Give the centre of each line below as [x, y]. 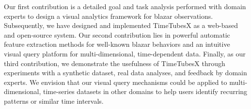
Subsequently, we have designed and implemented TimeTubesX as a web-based [121, 25]
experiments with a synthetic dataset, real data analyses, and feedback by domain [125, 73]
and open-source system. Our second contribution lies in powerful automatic [117, 34]
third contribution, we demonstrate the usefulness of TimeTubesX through [115, 63]
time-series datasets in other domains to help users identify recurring [145, 91]
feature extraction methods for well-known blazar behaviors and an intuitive [117, 44]
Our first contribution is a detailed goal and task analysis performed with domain [125, 6]
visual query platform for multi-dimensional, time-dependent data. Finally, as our [125, 53]
